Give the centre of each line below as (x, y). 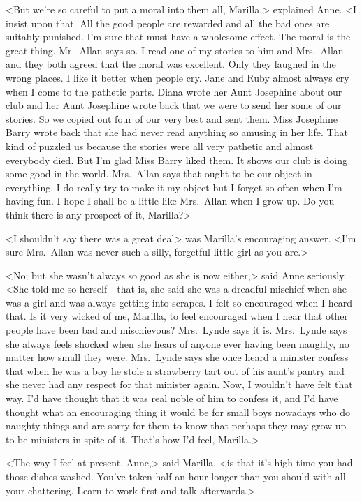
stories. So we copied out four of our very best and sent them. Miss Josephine (172, 118)
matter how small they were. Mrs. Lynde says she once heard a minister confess (177, 357)
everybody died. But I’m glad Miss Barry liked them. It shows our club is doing (176, 160)
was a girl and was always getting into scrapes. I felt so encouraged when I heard (179, 302)
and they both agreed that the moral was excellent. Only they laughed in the (171, 64)
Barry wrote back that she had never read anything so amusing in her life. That (177, 132)
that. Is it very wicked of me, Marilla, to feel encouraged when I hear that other (177, 316)
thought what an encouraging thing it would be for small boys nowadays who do (178, 412)
